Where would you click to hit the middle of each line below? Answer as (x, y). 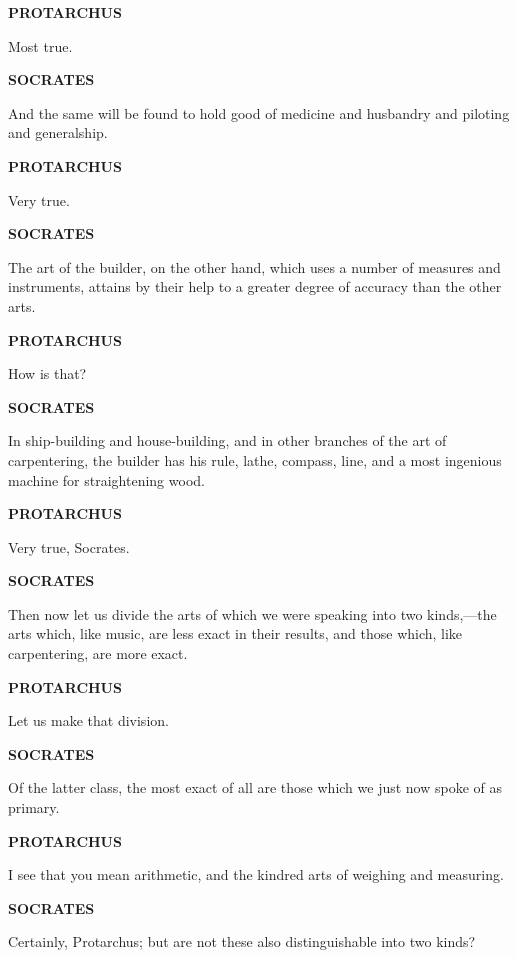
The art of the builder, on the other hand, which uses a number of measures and (254, 266)
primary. (34, 807)
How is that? (47, 373)
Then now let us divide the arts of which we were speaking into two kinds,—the (252, 613)
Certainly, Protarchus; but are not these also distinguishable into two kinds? (242, 941)
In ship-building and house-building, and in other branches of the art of (227, 440)
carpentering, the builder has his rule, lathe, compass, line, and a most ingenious (255, 459)
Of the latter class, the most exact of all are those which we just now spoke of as (255, 787)
